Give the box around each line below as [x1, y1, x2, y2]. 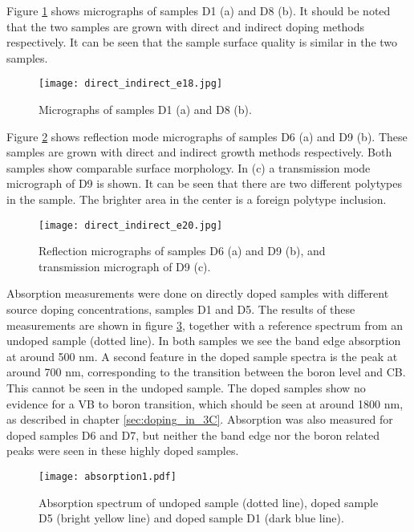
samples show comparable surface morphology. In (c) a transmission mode [6, 159, 371, 176]
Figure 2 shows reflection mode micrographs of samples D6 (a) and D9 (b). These [6, 128, 408, 144]
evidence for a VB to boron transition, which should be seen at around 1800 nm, [6, 395, 404, 412]
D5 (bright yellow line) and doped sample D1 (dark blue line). [39, 510, 344, 526]
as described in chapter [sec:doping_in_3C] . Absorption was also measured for [6, 411, 393, 428]
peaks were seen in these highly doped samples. [6, 442, 239, 459]
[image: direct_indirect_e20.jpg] [39, 219, 223, 231]
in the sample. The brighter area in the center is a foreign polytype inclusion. [6, 191, 387, 207]
